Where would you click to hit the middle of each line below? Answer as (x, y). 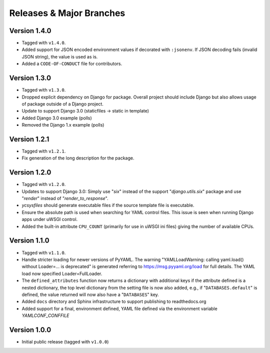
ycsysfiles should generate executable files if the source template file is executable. (108, 205)
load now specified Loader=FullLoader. (62, 273)
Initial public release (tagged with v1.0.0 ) (65, 341)
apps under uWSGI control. (50, 219)
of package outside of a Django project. (62, 104)
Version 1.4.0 (30, 31)
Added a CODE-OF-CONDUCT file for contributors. (72, 64)
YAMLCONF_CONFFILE (45, 315)
